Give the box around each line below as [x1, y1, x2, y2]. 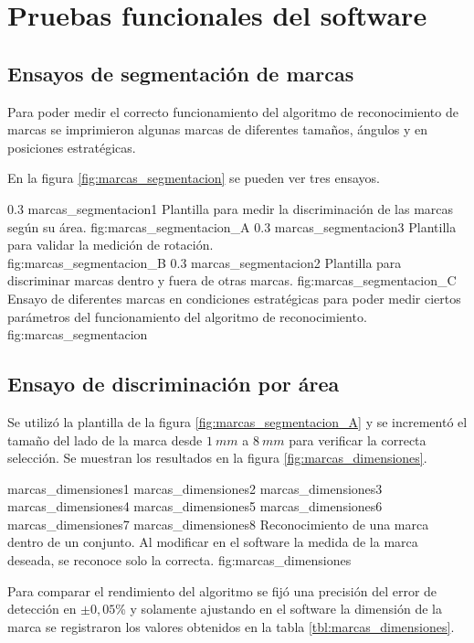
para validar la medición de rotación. [7, 235, 214, 254]
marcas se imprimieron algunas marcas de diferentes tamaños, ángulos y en [7, 120, 427, 139]
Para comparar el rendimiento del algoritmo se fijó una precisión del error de [7, 581, 437, 600]
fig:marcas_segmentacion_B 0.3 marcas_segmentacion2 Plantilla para [7, 252, 402, 272]
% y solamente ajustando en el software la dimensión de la [115, 599, 442, 618]
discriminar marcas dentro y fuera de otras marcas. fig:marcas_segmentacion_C [7, 271, 457, 290]
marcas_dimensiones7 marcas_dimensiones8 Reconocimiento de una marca [7, 514, 429, 533]
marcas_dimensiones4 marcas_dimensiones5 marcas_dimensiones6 [7, 497, 383, 516]
